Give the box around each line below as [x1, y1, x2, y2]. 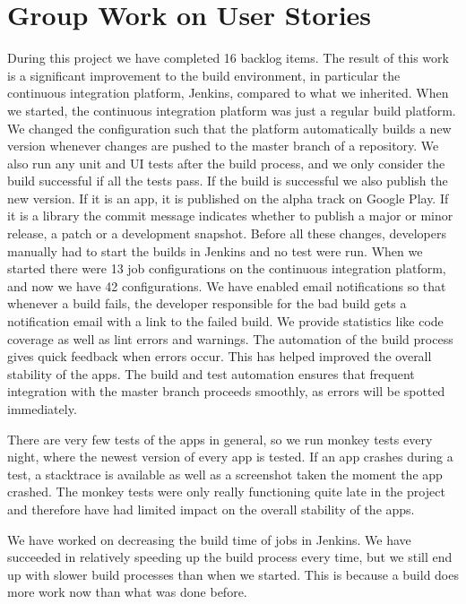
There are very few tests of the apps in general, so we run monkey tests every [7, 429, 433, 448]
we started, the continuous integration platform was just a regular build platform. [7, 100, 456, 119]
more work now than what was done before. [7, 582, 247, 601]
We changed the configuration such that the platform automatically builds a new [7, 118, 452, 137]
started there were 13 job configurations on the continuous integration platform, [7, 259, 446, 278]
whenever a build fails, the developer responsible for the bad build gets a [7, 294, 407, 313]
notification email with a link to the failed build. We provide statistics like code [7, 312, 444, 331]
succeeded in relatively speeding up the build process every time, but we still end [7, 548, 453, 566]
